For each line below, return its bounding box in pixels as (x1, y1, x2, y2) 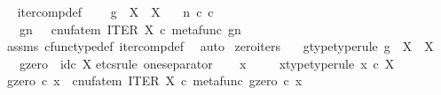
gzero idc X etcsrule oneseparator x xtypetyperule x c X (19, 54, 395, 72)
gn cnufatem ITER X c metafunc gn (19, 19, 241, 38)
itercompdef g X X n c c (17, 3, 214, 20)
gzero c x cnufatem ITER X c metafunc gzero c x (6, 71, 303, 90)
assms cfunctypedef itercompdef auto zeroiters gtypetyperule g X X (6, 37, 434, 55)
